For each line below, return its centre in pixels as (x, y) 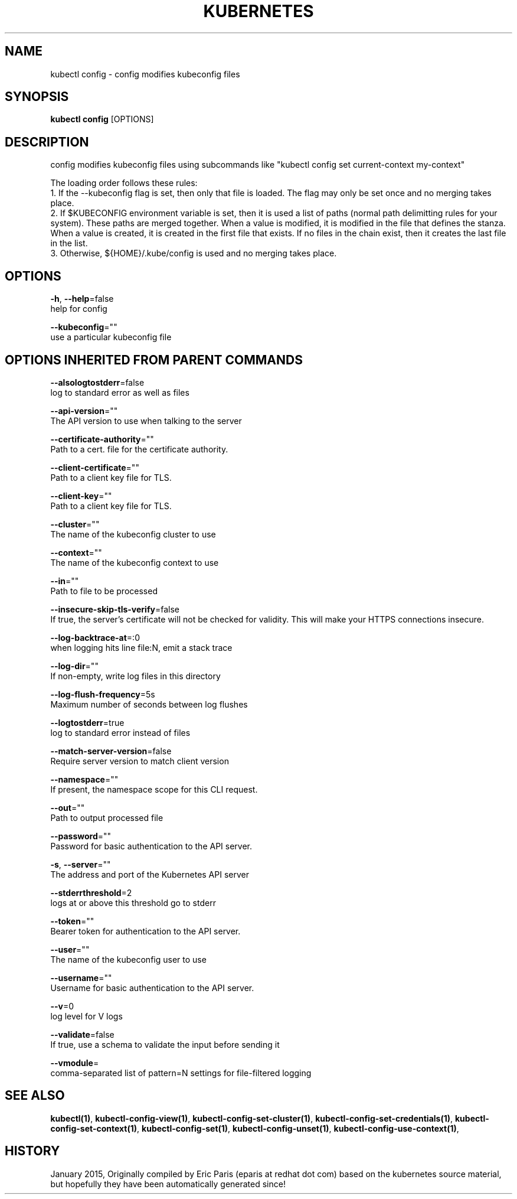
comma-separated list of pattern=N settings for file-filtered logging (181, 1073)
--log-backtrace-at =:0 (95, 637)
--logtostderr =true (87, 722)
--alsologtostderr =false (97, 382)
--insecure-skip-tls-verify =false (115, 609)
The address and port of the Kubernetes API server (150, 874)
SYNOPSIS (37, 97)
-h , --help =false (82, 299)
